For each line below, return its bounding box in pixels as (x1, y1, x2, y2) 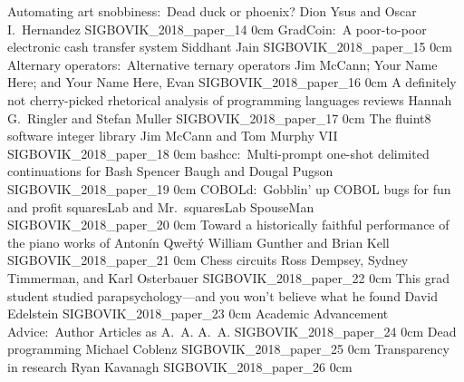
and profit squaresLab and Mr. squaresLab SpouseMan (7, 197, 314, 216)
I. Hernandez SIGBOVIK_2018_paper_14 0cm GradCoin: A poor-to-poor (7, 19, 427, 38)
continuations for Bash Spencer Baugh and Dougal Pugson (7, 162, 333, 181)
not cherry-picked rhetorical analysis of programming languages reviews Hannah (7, 90, 452, 109)
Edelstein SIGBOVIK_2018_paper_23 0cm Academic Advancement (7, 304, 389, 323)
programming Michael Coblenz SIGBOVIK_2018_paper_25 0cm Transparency (7, 339, 449, 358)
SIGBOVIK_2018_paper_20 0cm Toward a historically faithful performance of (7, 215, 449, 234)
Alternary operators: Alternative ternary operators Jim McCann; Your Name (7, 54, 438, 73)
